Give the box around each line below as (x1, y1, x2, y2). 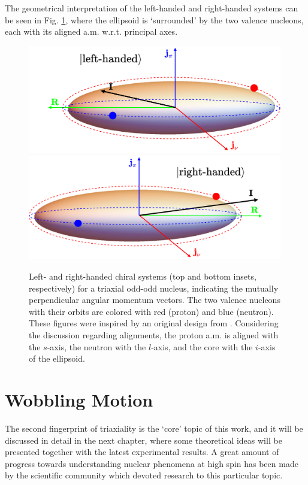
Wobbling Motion (5, 387, 153, 411)
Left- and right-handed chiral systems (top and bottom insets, (29, 270, 256, 283)
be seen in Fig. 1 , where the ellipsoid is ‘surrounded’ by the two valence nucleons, (5, 13, 304, 26)
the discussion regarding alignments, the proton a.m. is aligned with (29, 329, 279, 341)
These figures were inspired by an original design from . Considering (29, 317, 279, 329)
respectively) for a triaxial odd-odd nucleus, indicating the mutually (29, 281, 279, 294)
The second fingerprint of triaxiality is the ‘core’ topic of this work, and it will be (5, 422, 303, 434)
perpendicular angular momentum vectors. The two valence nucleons (29, 293, 280, 306)
